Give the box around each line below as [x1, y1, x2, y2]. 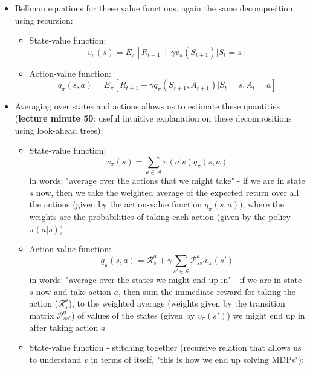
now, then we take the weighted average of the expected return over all [36, 186, 299, 198]
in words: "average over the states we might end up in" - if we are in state [29, 273, 302, 286]
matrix [29, 308, 54, 321]
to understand [29, 352, 82, 365]
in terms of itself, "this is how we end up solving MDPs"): [91, 352, 304, 365]
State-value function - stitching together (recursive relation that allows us [29, 341, 302, 354]
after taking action [29, 320, 98, 333]
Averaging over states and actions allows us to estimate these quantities [15, 100, 280, 112]
